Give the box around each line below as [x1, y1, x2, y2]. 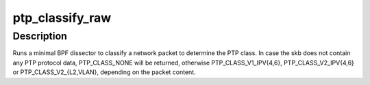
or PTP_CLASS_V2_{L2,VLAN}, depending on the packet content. [12, 68, 196, 76]
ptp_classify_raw [12, 10, 112, 25]
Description [12, 30, 68, 42]
